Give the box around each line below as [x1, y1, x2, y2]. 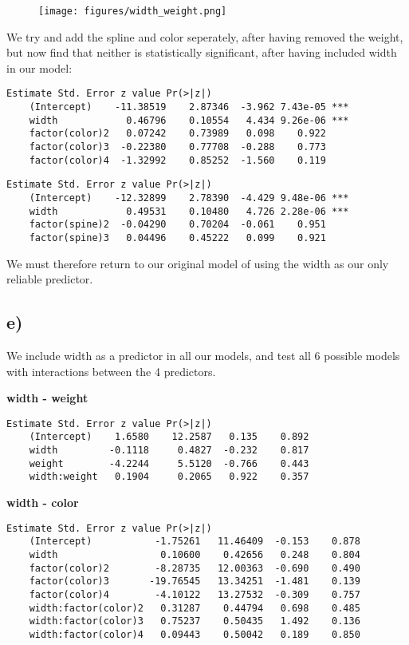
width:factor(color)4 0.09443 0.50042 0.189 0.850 [29, 628, 360, 640]
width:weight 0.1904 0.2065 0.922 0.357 [29, 471, 309, 483]
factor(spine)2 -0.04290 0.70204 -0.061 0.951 [29, 219, 326, 231]
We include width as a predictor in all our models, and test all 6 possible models [6, 347, 400, 364]
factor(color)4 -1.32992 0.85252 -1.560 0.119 [29, 154, 326, 166]
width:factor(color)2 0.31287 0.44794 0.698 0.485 [29, 602, 360, 614]
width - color [6, 494, 79, 511]
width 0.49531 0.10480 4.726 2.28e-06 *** [29, 205, 349, 217]
